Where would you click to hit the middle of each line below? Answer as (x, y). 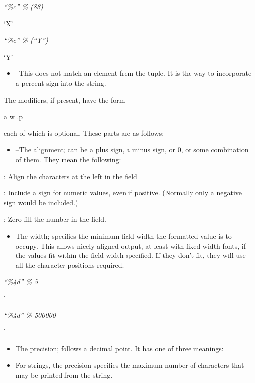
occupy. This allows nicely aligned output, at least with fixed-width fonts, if (130, 245)
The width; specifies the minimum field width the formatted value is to (124, 235)
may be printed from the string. (64, 374)
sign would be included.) (41, 202)
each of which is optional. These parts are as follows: (84, 133)
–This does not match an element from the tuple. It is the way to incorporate (133, 73)
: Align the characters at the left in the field (71, 176)
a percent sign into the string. (61, 83)
